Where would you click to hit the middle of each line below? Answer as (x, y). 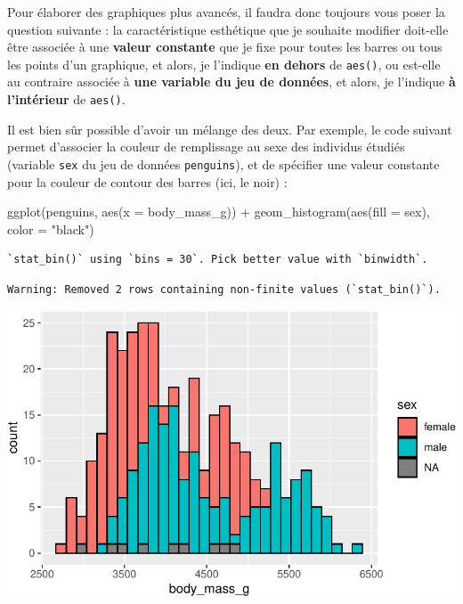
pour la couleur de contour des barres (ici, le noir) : (147, 181)
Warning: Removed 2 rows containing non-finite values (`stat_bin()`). (224, 289)
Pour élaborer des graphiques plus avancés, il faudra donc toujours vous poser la (226, 12)
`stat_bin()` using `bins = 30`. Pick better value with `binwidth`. (218, 260)
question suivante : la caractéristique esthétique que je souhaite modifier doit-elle (228, 29)
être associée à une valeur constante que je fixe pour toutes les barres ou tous (225, 47)
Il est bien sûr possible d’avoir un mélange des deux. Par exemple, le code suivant (230, 129)
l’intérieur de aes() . (66, 99)
